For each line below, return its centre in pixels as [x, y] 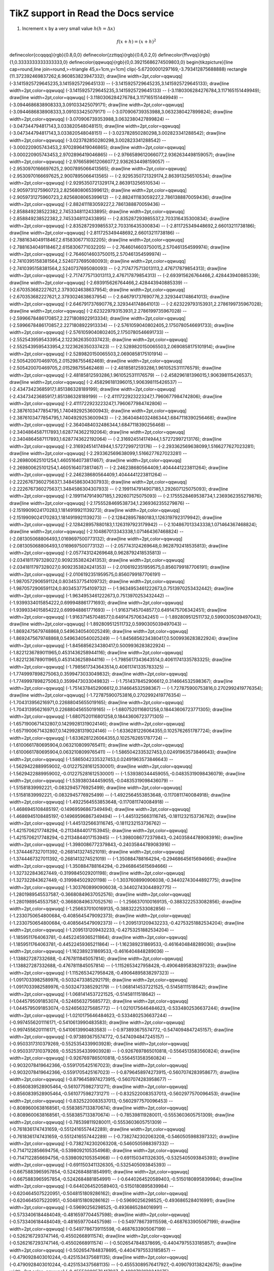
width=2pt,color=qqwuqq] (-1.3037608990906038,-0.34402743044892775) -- [93, 887]
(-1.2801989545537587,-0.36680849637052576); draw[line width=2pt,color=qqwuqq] [100, 894]
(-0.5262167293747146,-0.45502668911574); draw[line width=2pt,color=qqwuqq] [95, 1236]
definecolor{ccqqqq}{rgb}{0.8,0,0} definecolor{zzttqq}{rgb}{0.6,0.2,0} [83, 55]
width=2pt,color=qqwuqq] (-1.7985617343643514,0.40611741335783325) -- [89, 667]
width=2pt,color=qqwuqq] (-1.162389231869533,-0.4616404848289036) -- [89, 951]
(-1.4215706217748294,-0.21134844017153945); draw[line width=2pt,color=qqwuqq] [98, 830]
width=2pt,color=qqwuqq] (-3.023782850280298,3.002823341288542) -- [88, 140]
